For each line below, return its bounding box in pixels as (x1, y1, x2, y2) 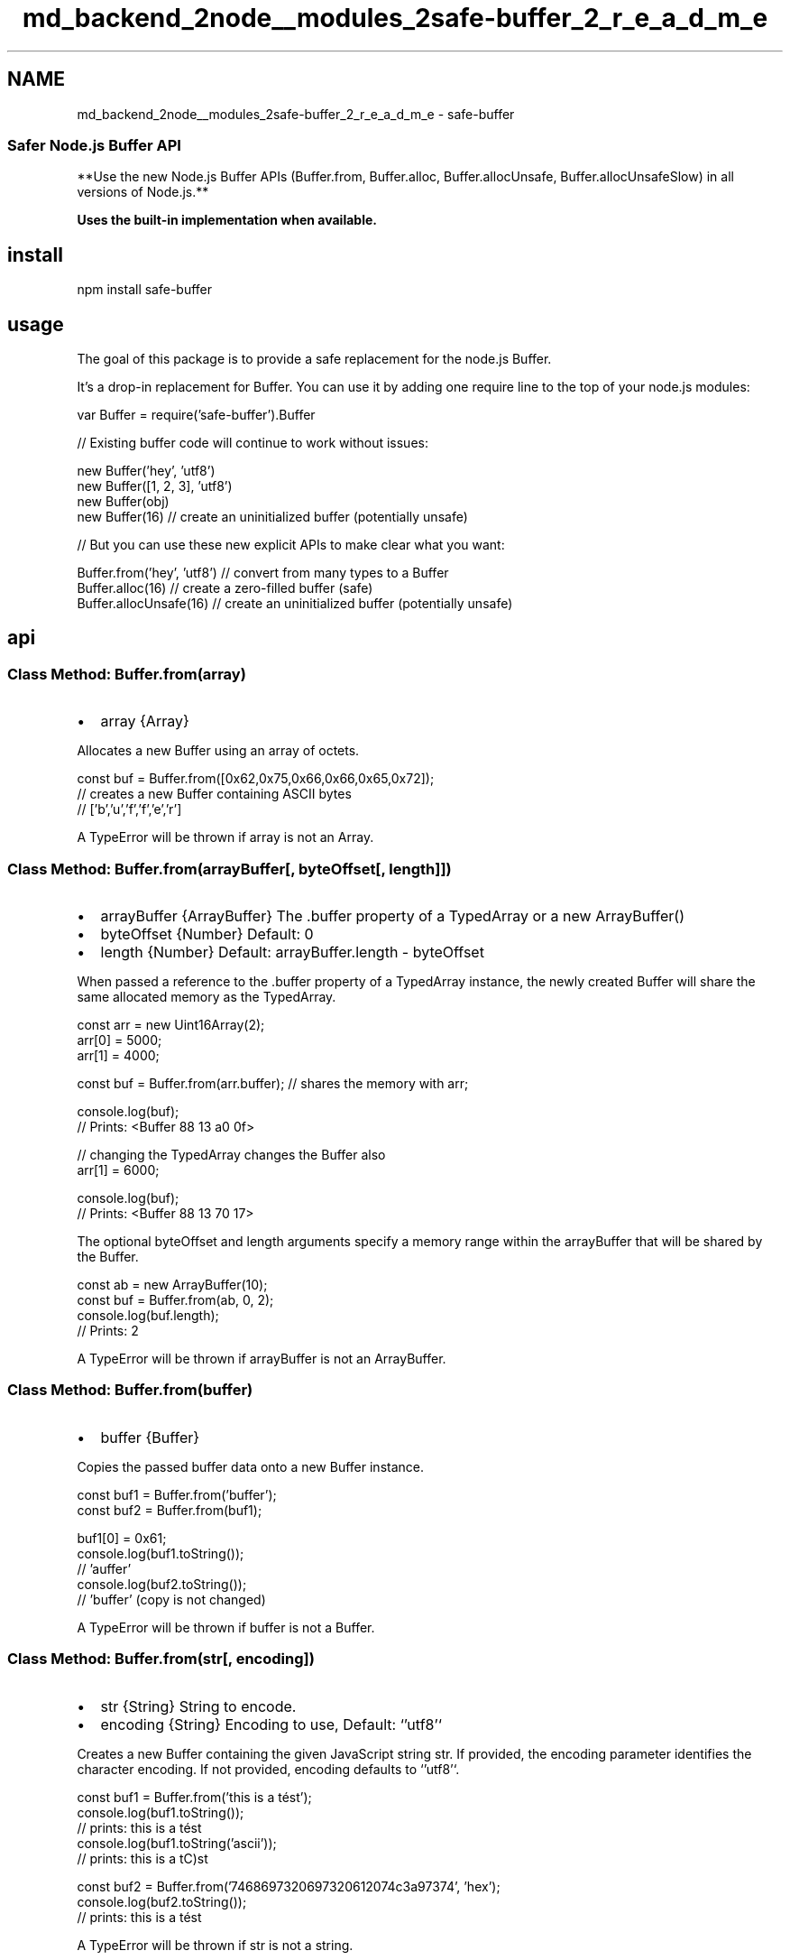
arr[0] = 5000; (77, 1032, 162, 1048)
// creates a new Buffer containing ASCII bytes (77, 786, 352, 802)
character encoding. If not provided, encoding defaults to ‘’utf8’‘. (77, 1761, 460, 1777)
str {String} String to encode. (100, 1697, 297, 1715)
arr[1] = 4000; (77, 1048, 160, 1063)
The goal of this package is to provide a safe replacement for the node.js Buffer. (77, 351, 552, 367)
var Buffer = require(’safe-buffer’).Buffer (77, 407, 316, 423)
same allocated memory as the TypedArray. (77, 989, 336, 1004)
